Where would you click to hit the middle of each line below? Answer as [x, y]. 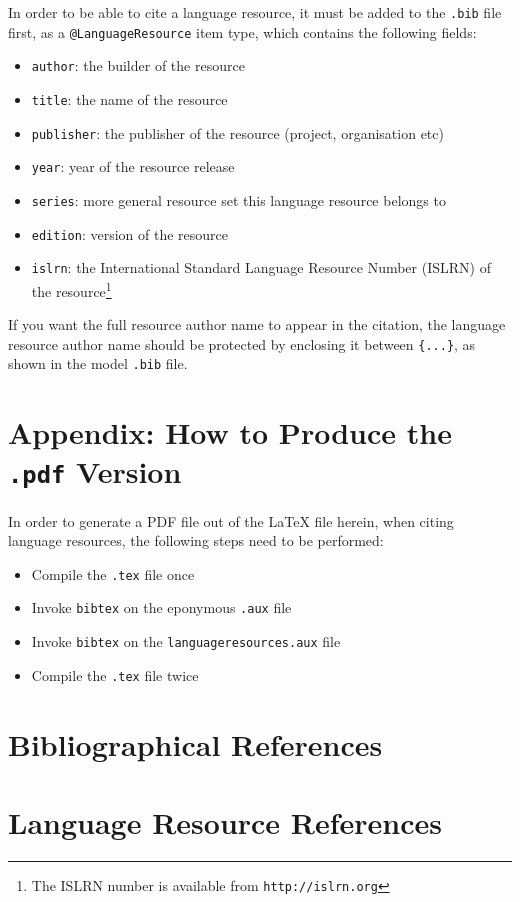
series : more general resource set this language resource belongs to [238, 199]
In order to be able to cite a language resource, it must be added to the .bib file [255, 12]
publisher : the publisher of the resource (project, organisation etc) [237, 132]
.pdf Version [95, 471]
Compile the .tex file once [113, 573]
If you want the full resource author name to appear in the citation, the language [257, 324]
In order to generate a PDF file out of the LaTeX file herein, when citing [231, 520]
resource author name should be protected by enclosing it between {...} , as [242, 343]
